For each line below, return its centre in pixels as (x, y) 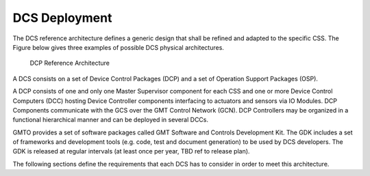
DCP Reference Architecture (70, 63)
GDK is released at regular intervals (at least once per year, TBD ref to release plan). (131, 151)
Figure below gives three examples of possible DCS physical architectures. (118, 47)
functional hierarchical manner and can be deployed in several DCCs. (111, 120)
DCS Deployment (62, 18)
